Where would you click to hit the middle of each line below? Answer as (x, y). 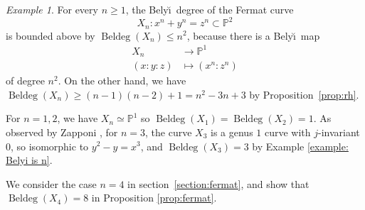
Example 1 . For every (52, 9)
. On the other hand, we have (122, 81)
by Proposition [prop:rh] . (304, 94)
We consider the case (51, 183)
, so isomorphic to (50, 146)
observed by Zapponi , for (62, 132)
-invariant (339, 132)
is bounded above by (51, 35)
